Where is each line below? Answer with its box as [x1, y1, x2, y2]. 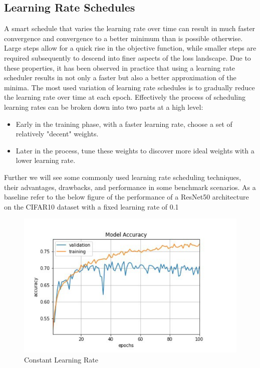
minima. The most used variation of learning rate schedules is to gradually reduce [4, 82, 255, 92]
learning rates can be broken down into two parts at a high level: [4, 101, 203, 112]
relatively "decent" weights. [16, 128, 99, 139]
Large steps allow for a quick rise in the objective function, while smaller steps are [4, 43, 256, 53]
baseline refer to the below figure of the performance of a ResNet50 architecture [4, 192, 249, 202]
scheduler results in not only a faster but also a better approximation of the [4, 72, 236, 83]
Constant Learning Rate [24, 354, 98, 364]
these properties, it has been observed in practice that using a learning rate [4, 62, 235, 73]
